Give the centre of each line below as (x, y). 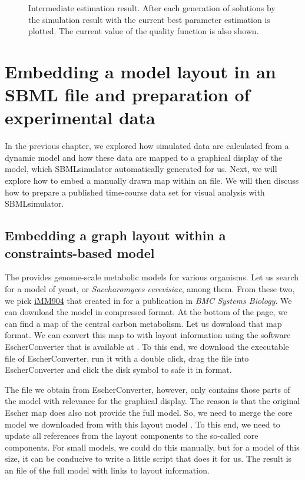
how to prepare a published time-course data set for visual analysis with (135, 192)
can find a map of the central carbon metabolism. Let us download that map (143, 323)
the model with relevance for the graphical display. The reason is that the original (152, 401)
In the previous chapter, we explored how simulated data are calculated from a (147, 146)
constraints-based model (80, 252)
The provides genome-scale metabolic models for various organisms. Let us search (152, 277)
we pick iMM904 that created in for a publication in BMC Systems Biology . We (148, 300)
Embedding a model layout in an (140, 71)
